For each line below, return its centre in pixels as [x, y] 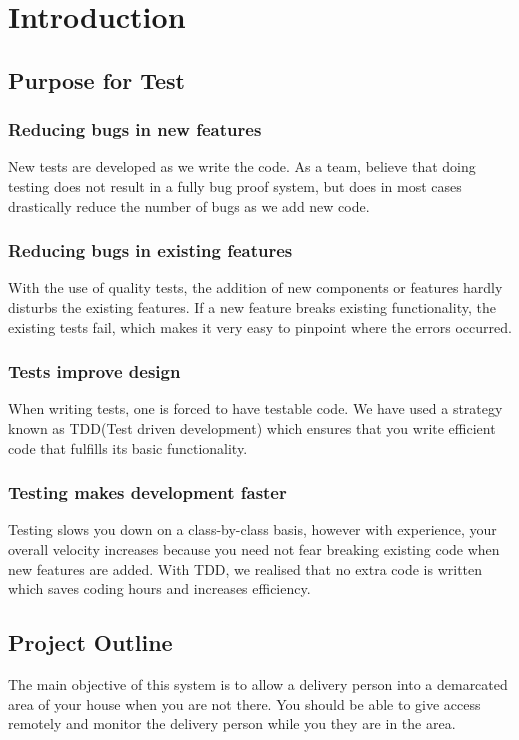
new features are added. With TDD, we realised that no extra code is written [245, 568]
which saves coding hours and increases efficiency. [159, 588]
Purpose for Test [96, 79]
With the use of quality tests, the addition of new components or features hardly [255, 287]
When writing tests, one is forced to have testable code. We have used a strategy [255, 408]
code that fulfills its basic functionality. [128, 447]
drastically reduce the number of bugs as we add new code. [189, 205]
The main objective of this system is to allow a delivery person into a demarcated [258, 683]
